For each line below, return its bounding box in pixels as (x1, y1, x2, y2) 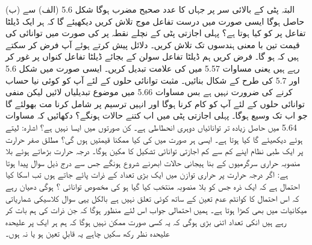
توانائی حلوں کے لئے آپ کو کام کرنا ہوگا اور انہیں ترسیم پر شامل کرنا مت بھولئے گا (5, 97, 305, 110)
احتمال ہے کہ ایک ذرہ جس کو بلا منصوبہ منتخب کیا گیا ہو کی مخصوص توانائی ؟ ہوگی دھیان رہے (5, 179, 300, 192)
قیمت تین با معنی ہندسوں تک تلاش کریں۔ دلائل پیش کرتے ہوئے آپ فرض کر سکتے (5, 38, 300, 51)
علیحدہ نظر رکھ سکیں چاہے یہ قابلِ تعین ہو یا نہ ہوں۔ (5, 227, 170, 240)
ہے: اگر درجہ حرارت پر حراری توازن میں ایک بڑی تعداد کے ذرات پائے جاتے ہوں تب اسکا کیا (5, 168, 289, 181)
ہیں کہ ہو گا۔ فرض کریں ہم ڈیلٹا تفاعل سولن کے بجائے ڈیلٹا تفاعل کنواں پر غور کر (5, 50, 299, 63)
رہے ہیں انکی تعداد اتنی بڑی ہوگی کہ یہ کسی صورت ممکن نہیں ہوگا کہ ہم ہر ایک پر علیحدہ (5, 215, 287, 228)
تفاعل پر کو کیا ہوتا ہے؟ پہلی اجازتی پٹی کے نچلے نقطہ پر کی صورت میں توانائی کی (5, 26, 306, 39)
